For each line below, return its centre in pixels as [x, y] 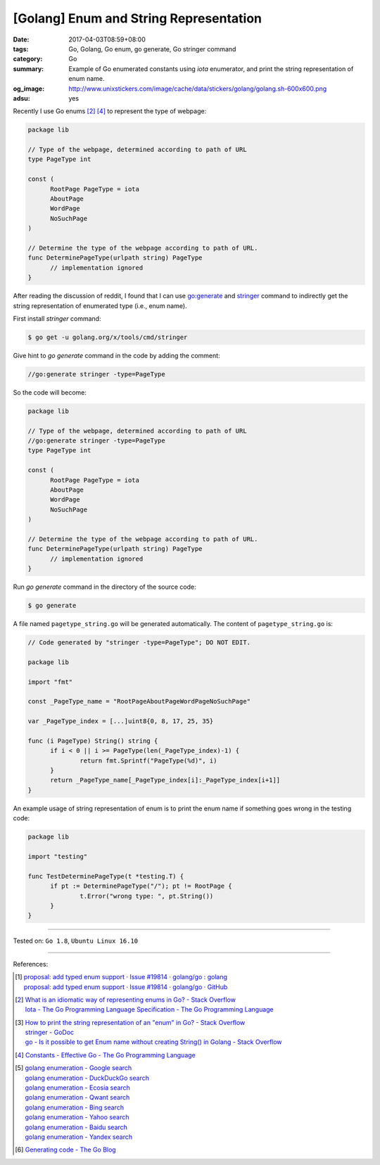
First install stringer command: [57, 318]
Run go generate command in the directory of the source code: [104, 587]
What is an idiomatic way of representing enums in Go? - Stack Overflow [130, 1000]
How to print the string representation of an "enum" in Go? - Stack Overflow [135, 1022]
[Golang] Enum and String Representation [138, 18]
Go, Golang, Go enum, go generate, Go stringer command [152, 49]
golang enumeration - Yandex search [79, 1137]
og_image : [29, 89]
